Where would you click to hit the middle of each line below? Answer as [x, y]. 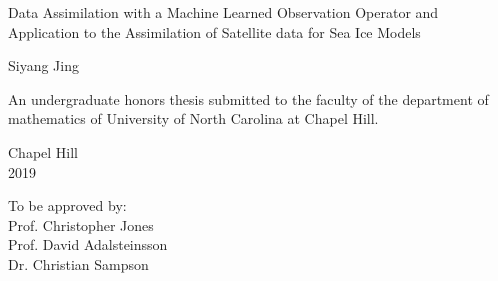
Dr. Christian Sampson [78, 263]
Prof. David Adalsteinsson [88, 244]
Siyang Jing [43, 65]
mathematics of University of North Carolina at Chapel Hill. [193, 118]
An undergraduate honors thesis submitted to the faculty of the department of [248, 98]
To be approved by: [67, 205]
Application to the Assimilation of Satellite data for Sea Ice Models [214, 31]
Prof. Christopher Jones [81, 224]
